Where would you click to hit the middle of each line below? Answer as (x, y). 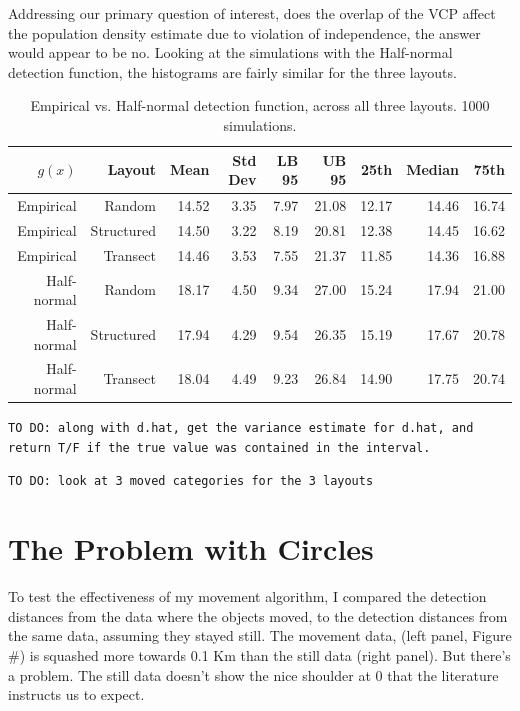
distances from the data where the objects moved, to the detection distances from (258, 615)
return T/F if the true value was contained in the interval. (219, 447)
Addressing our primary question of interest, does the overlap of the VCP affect (252, 13)
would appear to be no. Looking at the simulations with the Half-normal (230, 52)
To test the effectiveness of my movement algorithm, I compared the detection (247, 596)
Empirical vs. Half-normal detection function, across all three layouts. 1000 (260, 105)
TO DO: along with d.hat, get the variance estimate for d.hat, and (241, 428)
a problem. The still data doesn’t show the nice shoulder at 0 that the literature (253, 674)
